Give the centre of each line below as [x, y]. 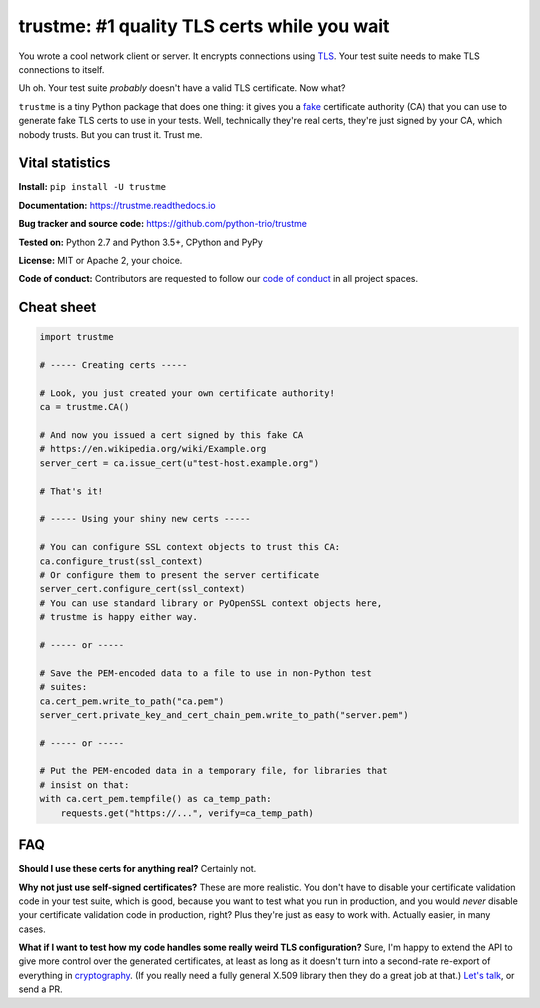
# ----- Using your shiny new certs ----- [145, 519]
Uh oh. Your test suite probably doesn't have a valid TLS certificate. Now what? [182, 88]
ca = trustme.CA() [84, 407]
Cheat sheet [57, 307]
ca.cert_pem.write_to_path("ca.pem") [132, 701]
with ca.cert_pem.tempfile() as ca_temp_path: [155, 799]
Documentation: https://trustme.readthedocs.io [117, 205]
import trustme [76, 337]
